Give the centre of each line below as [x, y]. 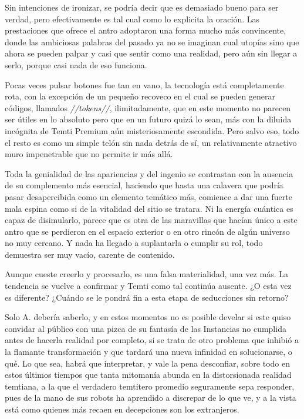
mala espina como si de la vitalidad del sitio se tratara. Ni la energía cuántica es [149, 208]
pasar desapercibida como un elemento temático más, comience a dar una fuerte [148, 196]
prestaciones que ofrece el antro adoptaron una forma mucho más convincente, [146, 30]
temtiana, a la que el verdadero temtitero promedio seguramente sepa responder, [150, 386]
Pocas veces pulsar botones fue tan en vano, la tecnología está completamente [144, 84]
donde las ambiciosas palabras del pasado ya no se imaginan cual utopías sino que [152, 41]
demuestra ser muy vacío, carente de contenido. [90, 254]
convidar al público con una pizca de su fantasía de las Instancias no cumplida [146, 328]
